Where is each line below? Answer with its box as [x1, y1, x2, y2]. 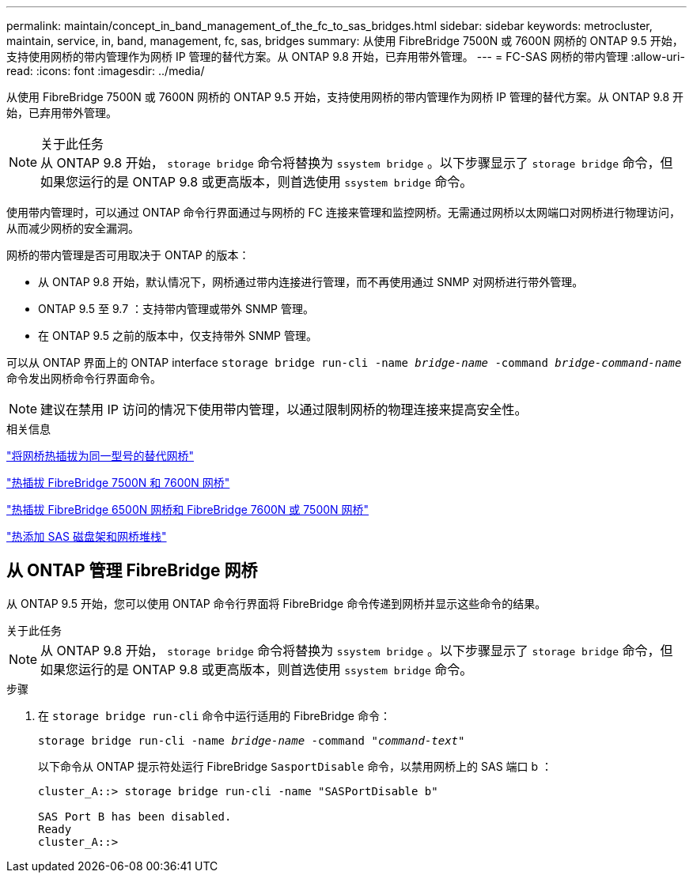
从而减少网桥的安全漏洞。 [6, 221, 139, 235]
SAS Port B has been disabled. [38, 809, 232, 823]
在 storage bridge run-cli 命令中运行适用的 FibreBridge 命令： [38, 708, 391, 722]
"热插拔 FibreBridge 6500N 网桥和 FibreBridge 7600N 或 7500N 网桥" [6, 503, 369, 516]
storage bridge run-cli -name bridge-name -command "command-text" [38, 734, 465, 747]
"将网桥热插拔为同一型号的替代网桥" [6, 449, 195, 462]
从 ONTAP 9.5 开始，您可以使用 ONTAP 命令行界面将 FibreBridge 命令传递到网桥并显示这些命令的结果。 [6, 596, 547, 610]
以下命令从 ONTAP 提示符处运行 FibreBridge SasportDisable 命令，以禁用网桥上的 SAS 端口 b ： [38, 759, 553, 773]
